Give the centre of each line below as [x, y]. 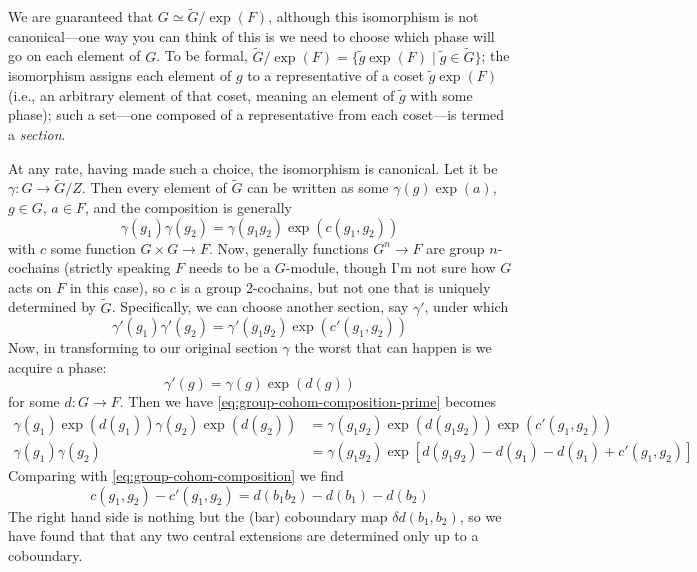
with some [441, 94]
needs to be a [229, 267]
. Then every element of [154, 187]
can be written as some [318, 187]
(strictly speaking [117, 267]
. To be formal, [202, 55]
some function [93, 247]
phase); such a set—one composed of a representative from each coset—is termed [256, 114]
